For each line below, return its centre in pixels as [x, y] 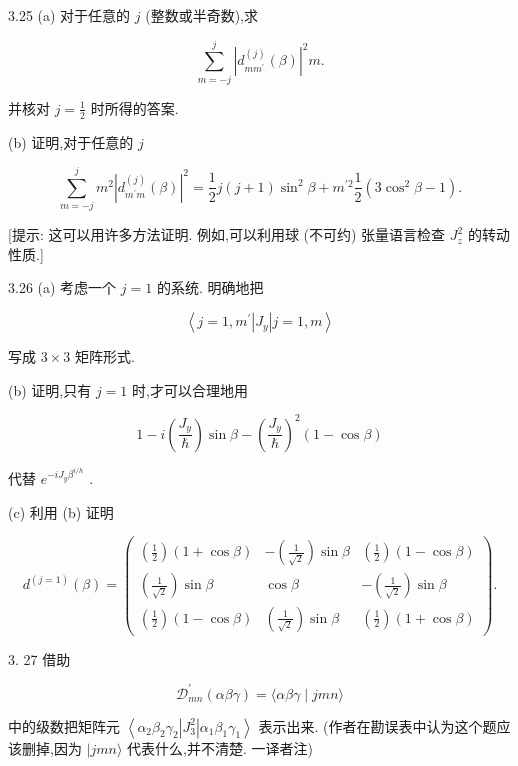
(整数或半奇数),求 [202, 15]
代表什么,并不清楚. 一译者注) [220, 747]
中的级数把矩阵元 [64, 725]
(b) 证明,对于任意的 [71, 141]
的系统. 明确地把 [210, 287]
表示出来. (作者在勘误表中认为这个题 [377, 725]
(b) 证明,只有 [50, 389]
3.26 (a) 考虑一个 [62, 287]
